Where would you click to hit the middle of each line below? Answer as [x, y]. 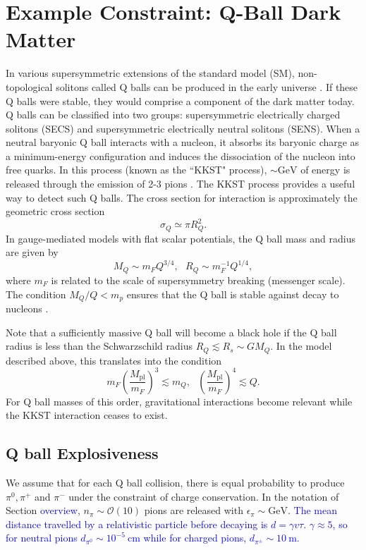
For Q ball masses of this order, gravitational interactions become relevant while [179, 401]
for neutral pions [42, 538]
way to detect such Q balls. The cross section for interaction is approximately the [182, 197]
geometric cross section [55, 211]
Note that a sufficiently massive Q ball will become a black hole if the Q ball [171, 332]
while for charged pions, [195, 538]
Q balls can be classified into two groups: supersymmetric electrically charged [173, 115]
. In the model [301, 346]
